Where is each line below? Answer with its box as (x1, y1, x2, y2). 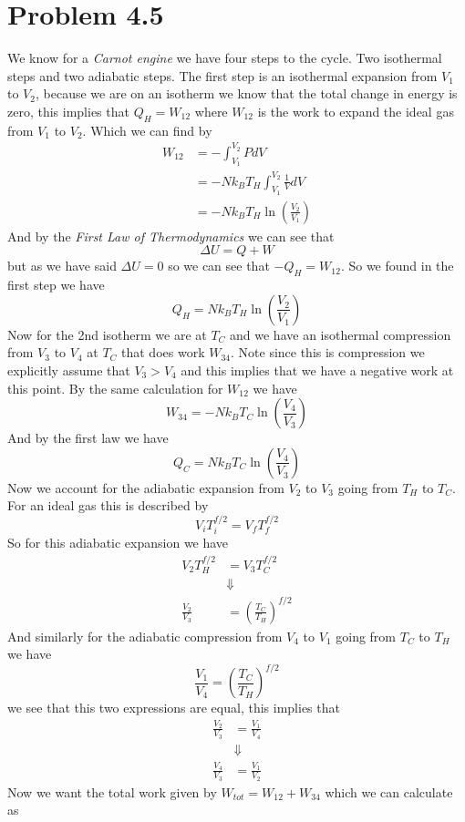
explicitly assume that (7, 360, 130, 379)
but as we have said (7, 256, 117, 275)
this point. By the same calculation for (7, 378, 223, 397)
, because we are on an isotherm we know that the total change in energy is (35, 84, 458, 103)
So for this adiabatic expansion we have (7, 533, 229, 552)
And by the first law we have (7, 428, 169, 447)
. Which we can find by (82, 120, 212, 139)
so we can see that (168, 256, 270, 275)
